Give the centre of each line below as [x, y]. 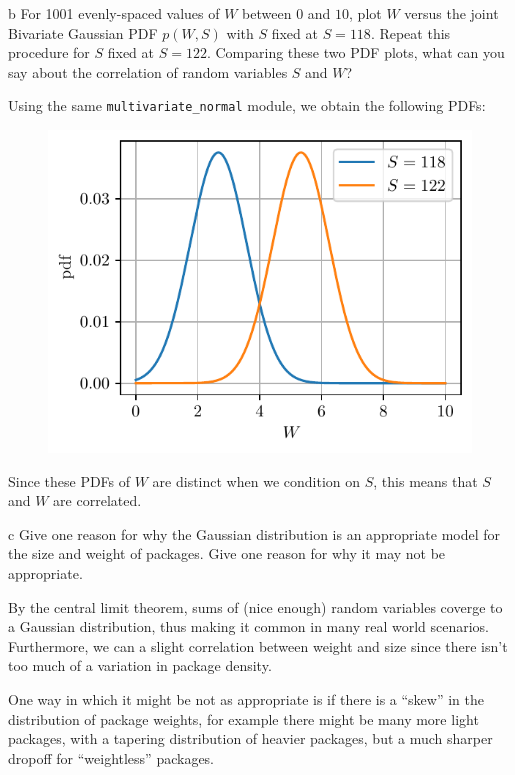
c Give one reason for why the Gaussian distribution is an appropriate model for [254, 533]
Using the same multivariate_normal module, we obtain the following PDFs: [247, 105]
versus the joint [451, 13]
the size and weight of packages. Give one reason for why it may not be [227, 553]
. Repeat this [410, 32]
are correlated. [97, 500]
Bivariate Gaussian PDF [83, 32]
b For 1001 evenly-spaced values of [114, 13]
